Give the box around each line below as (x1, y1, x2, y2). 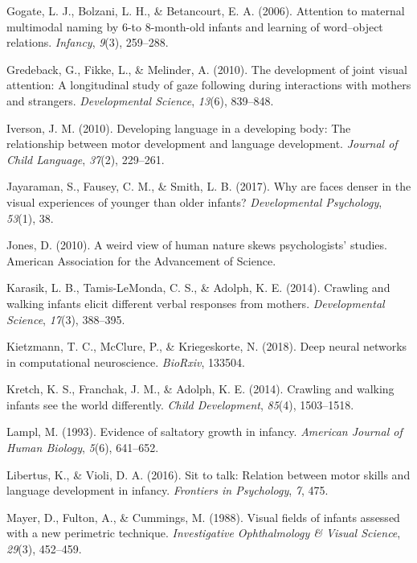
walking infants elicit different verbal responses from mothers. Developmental (6, 294, 385, 311)
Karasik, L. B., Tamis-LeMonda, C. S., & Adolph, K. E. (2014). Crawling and (6, 279, 390, 296)
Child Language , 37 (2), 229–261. (6, 150, 165, 167)
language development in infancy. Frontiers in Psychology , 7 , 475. (6, 482, 329, 499)
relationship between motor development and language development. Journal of (6, 135, 398, 152)
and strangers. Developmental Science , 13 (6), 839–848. (6, 92, 274, 109)
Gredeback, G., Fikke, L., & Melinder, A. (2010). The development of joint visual (6, 60, 407, 77)
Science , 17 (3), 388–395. (6, 310, 125, 327)
